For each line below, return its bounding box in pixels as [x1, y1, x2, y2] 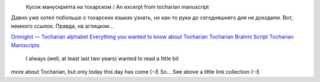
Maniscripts [11, 41, 40, 48]
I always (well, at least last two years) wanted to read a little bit [25, 55, 179, 62]
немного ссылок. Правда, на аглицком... [11, 22, 114, 29]
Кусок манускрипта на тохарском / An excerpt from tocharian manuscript [25, 4, 209, 10]
